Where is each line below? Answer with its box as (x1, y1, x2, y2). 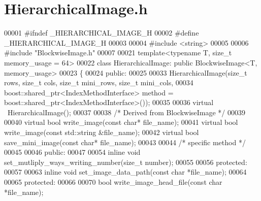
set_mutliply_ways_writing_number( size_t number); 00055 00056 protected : (4, 156, 247, 167)
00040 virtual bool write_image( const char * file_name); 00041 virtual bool (4, 117, 238, 127)
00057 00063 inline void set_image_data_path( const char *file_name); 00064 (4, 166, 247, 177)
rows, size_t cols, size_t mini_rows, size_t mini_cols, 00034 (4, 77, 193, 88)
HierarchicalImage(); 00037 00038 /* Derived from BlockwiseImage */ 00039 (7, 107, 246, 117)
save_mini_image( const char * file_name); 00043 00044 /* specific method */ (4, 137, 246, 147)
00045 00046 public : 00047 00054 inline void (4, 147, 141, 157)
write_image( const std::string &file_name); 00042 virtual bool (4, 127, 199, 138)
